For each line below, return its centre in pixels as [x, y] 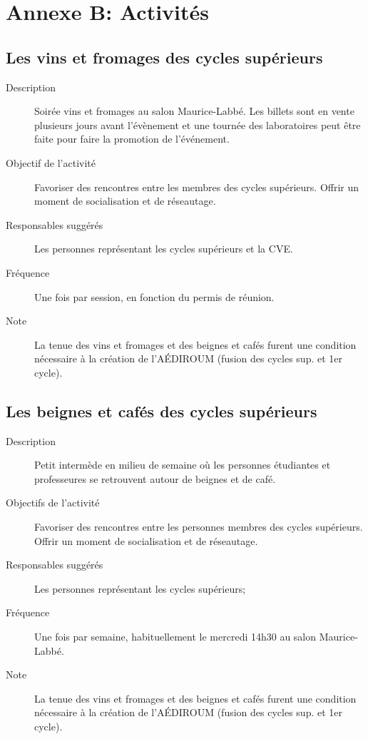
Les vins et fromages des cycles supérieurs [164, 57]
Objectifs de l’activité [53, 503]
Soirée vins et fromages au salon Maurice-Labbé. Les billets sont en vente [194, 111]
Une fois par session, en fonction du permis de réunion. [154, 296]
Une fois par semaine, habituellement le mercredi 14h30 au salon [175, 637]
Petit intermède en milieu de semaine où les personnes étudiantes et [183, 465]
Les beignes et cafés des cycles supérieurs [162, 411]
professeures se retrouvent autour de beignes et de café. [155, 478]
